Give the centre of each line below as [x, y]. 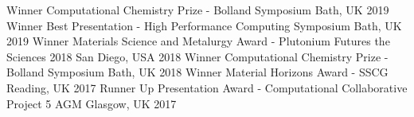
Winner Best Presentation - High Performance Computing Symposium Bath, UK [204, 25]
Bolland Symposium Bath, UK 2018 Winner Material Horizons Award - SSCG [197, 72]
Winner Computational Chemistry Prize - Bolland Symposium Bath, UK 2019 [198, 10]
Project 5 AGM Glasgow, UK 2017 [92, 103]
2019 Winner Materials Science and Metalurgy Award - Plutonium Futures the [198, 41]
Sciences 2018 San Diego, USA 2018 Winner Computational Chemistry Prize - [197, 56]
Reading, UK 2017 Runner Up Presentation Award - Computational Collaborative [207, 87]
